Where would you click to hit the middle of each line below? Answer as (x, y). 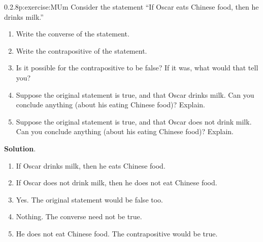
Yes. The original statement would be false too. (89, 199)
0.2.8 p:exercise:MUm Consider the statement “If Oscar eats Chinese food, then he (131, 7)
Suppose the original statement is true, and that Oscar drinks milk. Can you (135, 94)
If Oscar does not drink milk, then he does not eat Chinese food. (117, 183)
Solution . (20, 148)
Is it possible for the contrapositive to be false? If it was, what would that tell (137, 68)
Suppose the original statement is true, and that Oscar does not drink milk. (134, 121)
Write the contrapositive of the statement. (81, 50)
